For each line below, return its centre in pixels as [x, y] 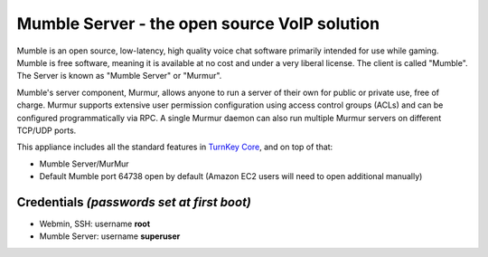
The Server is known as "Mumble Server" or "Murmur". [119, 76]
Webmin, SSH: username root [95, 224]
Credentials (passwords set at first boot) [134, 202]
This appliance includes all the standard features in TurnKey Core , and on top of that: [175, 147]
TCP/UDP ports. [47, 130]
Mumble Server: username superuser [110, 236]
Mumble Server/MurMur [84, 164]
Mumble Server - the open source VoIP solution [198, 24]
